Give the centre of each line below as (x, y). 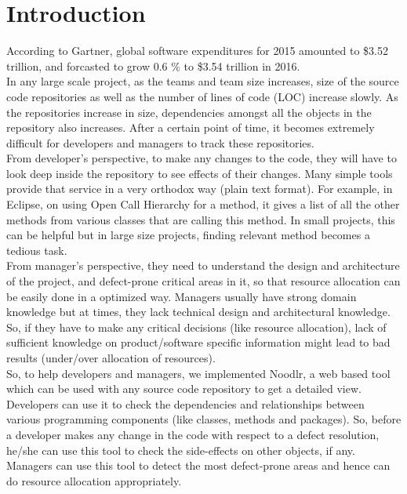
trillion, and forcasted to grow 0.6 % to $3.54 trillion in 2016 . (153, 65)
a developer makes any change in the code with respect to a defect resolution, (193, 434)
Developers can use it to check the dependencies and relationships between (185, 403)
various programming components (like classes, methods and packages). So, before (204, 419)
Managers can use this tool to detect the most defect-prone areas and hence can (198, 465)
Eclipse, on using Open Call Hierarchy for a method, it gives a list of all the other (203, 204)
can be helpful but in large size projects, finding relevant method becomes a (188, 235)
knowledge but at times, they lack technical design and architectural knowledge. (198, 312)
